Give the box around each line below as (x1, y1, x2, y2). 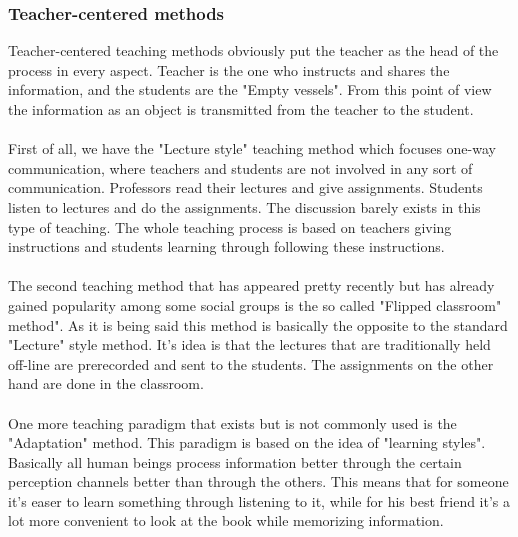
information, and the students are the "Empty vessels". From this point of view (8, 79, 492, 100)
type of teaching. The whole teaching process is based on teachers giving (8, 216, 452, 237)
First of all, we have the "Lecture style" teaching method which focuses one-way (8, 138, 496, 159)
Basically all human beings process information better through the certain (8, 451, 462, 472)
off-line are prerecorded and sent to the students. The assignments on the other (8, 353, 494, 374)
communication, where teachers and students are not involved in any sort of (8, 157, 473, 178)
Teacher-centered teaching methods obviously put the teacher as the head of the (8, 40, 499, 61)
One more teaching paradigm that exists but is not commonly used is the (8, 412, 457, 433)
